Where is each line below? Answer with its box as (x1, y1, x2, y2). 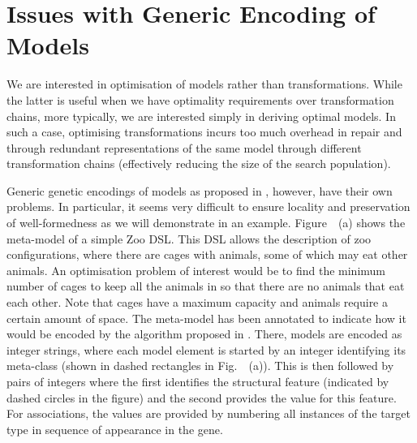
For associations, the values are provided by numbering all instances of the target (6, 405, 411, 422)
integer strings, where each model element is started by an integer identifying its (6, 341, 406, 358)
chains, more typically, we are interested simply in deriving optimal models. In (6, 107, 396, 124)
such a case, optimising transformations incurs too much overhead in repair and (6, 123, 402, 140)
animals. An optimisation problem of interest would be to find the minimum (6, 261, 385, 278)
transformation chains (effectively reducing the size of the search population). (6, 155, 391, 172)
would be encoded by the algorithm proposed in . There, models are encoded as (6, 325, 402, 342)
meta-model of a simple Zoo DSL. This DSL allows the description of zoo (6, 230, 372, 247)
